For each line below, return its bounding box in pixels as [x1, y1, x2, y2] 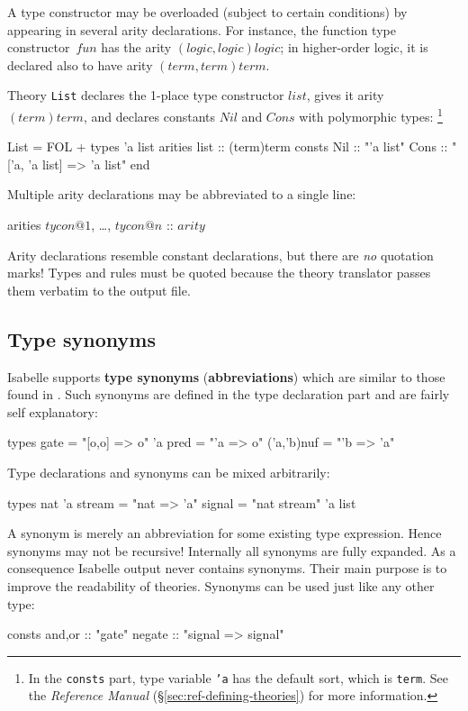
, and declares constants [83, 106, 215, 125]
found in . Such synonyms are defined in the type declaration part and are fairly [7, 385, 450, 404]
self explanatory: [7, 402, 98, 421]
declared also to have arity [7, 55, 153, 74]
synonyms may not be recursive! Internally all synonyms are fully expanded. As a [7, 541, 456, 560]
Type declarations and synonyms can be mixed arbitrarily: [7, 463, 330, 482]
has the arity [101, 38, 172, 57]
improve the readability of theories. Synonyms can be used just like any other [7, 576, 435, 595]
